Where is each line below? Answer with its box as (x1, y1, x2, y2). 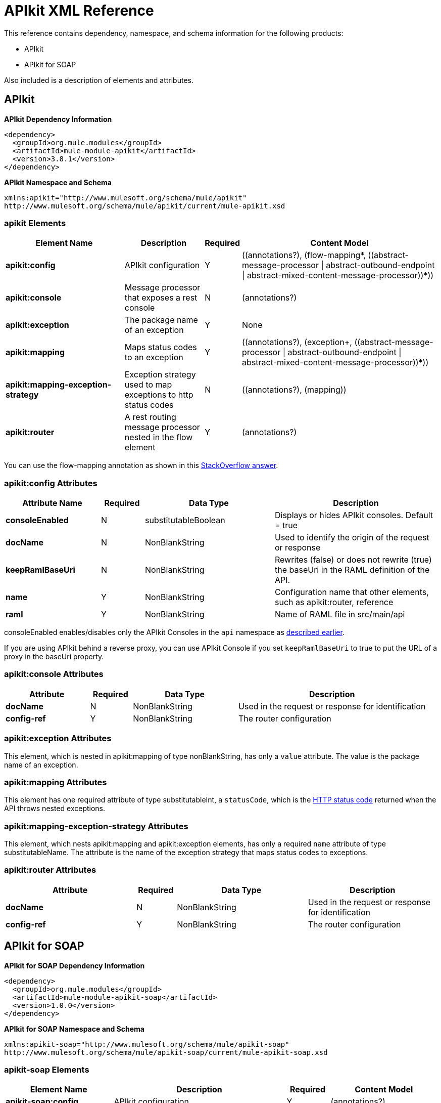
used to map (124, 379, 172, 390)
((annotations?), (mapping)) (242, 385, 347, 395)
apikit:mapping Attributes (4, 777, 107, 787)
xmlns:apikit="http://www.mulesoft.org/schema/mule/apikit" (4, 193, 247, 202)
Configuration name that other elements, (275, 587, 429, 598)
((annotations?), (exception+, (242, 337, 352, 348)
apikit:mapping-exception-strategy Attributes (4, 821, 188, 831)
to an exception (124, 352, 183, 363)
